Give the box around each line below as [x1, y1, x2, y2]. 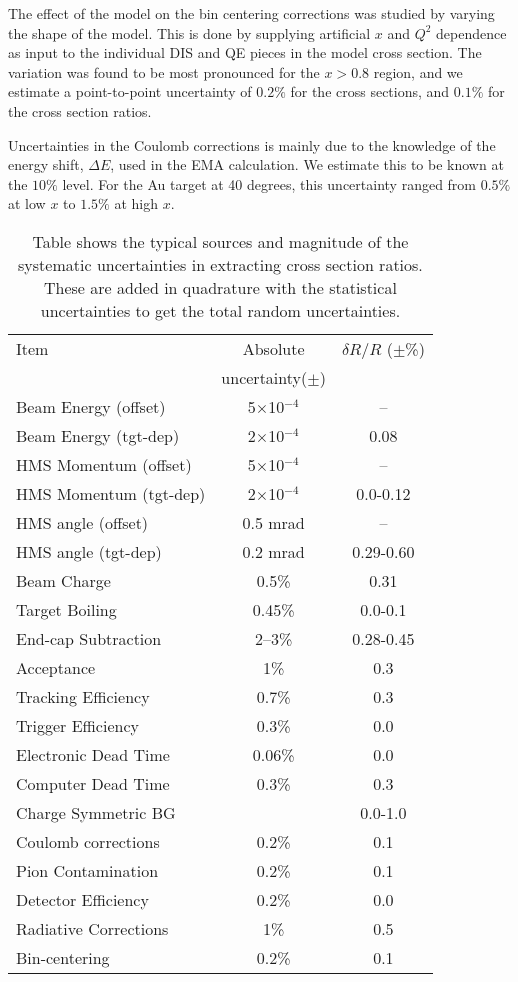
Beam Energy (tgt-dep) [16, 423, 180, 447]
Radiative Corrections [16, 916, 169, 940]
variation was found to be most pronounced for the [8, 61, 320, 82]
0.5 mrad [242, 510, 305, 534]
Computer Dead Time [16, 771, 170, 795]
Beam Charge [16, 568, 111, 592]
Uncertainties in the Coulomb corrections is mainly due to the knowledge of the [8, 134, 496, 155]
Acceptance [16, 655, 96, 679]
